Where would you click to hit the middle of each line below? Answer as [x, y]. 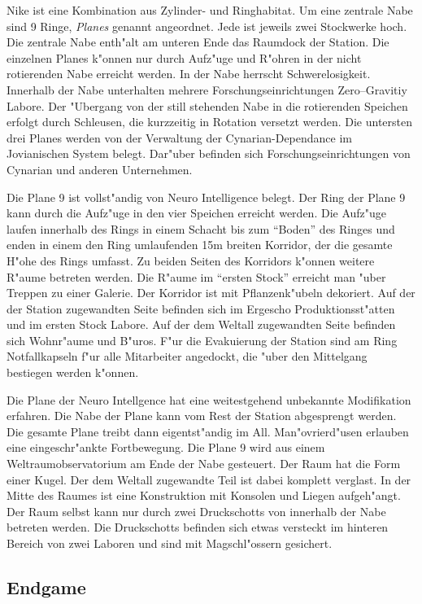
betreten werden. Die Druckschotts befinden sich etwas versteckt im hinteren [198, 527]
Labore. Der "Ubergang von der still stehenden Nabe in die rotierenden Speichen [207, 105]
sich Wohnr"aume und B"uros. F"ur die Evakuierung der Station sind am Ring [202, 340]
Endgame [46, 586]
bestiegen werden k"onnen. [73, 372]
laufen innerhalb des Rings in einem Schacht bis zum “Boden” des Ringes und [201, 228]
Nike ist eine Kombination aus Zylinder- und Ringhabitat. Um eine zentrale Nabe [210, 10]
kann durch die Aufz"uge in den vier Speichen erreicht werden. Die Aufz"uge [197, 213]
